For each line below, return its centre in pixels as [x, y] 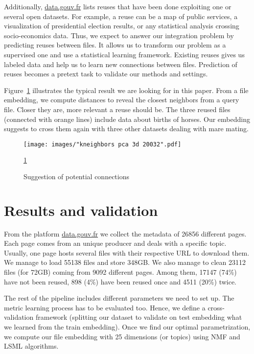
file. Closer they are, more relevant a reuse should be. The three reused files [117, 109]
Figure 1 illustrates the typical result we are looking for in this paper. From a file [126, 90]
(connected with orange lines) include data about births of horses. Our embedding [127, 119]
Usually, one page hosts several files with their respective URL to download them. [127, 252]
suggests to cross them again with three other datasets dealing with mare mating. [126, 129]
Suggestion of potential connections [77, 176]
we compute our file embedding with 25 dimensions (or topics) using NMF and [122, 336]
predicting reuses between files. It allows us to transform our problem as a [115, 45]
